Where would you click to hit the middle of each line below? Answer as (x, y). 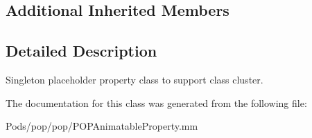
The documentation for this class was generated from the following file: (156, 102)
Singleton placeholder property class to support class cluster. (135, 79)
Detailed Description (81, 51)
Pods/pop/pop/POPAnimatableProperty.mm (102, 126)
